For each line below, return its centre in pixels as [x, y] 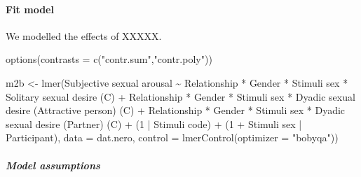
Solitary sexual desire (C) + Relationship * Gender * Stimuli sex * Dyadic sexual [180, 96]
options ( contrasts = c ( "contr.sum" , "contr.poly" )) [109, 59]
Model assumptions [53, 165]
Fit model [30, 9]
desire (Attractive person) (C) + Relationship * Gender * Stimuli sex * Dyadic [176, 110]
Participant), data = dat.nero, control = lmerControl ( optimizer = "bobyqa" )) [172, 137]
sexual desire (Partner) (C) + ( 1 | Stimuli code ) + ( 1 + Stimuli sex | [154, 123]
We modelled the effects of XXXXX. [84, 35]
